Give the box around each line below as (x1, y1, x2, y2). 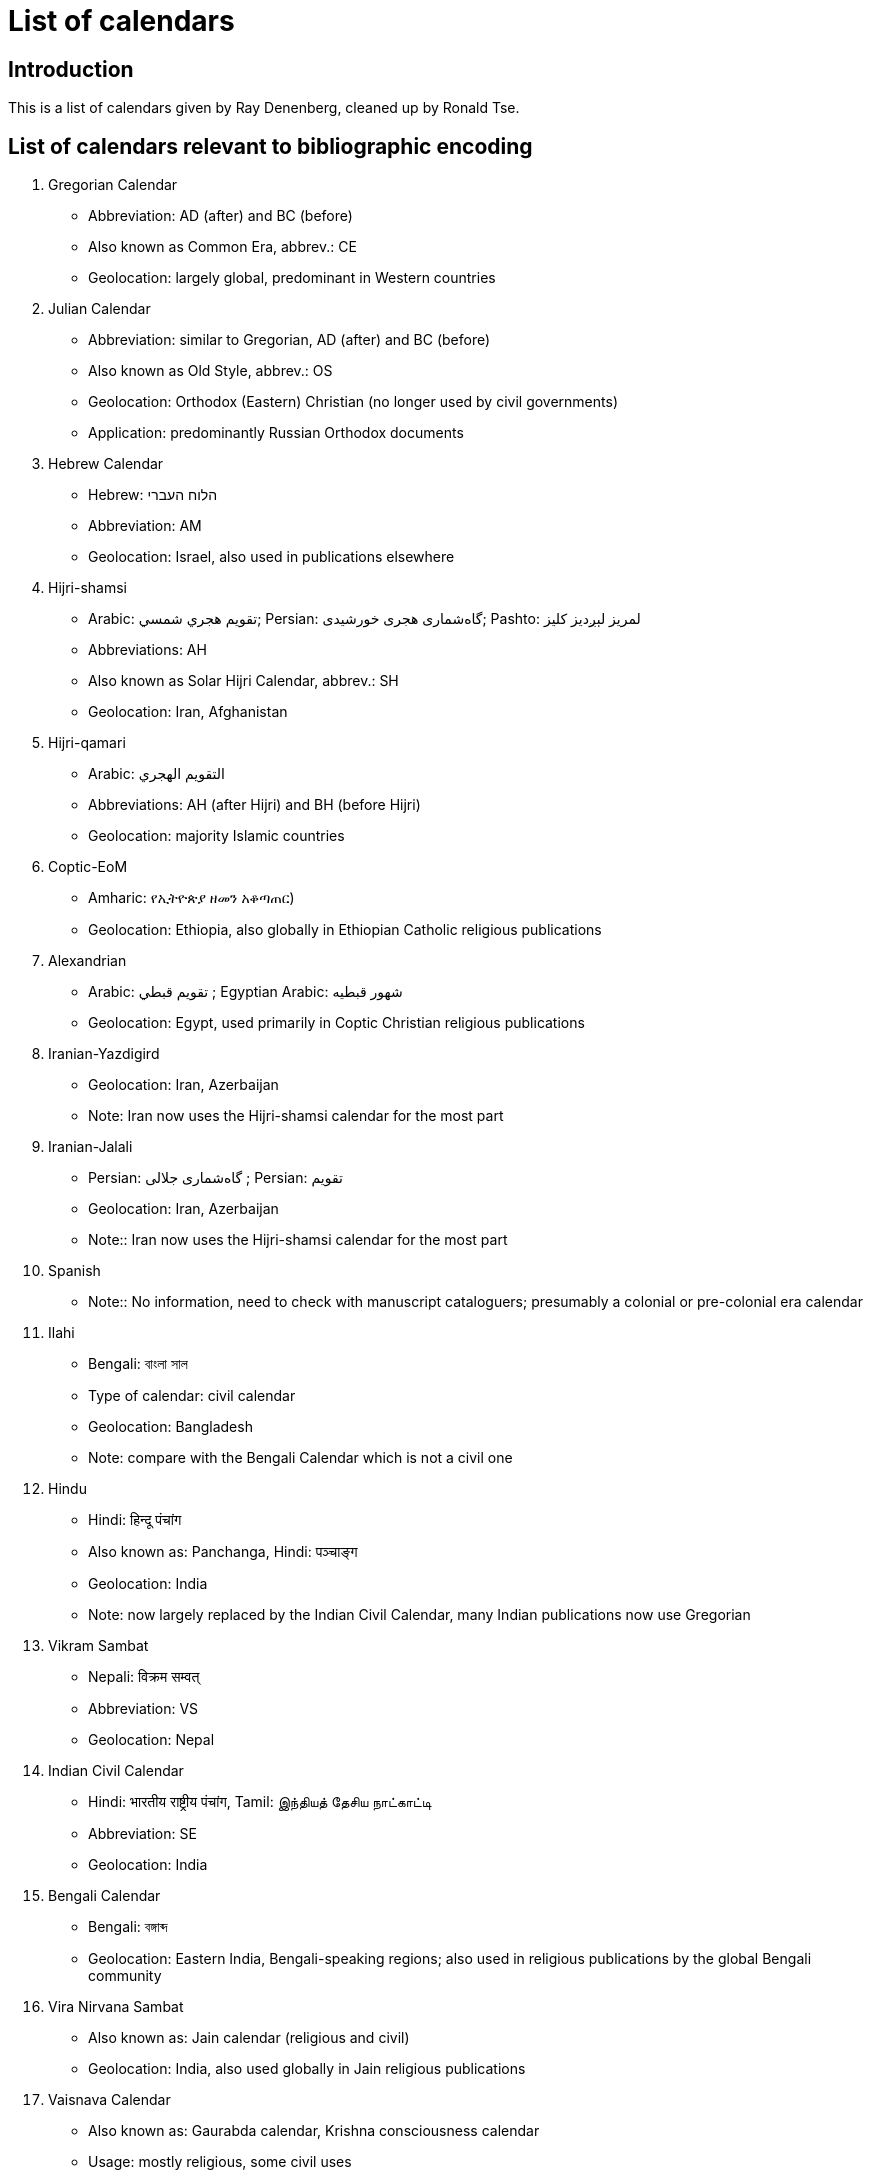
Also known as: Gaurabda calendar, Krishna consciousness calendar (88, 2122, 540, 2140)
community (88, 1967, 162, 1985)
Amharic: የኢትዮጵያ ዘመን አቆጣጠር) (88, 889, 295, 907)
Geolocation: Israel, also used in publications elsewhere (88, 548, 455, 566)
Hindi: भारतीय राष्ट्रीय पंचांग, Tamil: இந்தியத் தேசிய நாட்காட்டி (88, 1793, 432, 1811)
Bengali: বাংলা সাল (88, 1355, 188, 1373)
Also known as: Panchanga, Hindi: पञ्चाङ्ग (88, 1543, 358, 1561)
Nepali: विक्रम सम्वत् (88, 1668, 200, 1686)
